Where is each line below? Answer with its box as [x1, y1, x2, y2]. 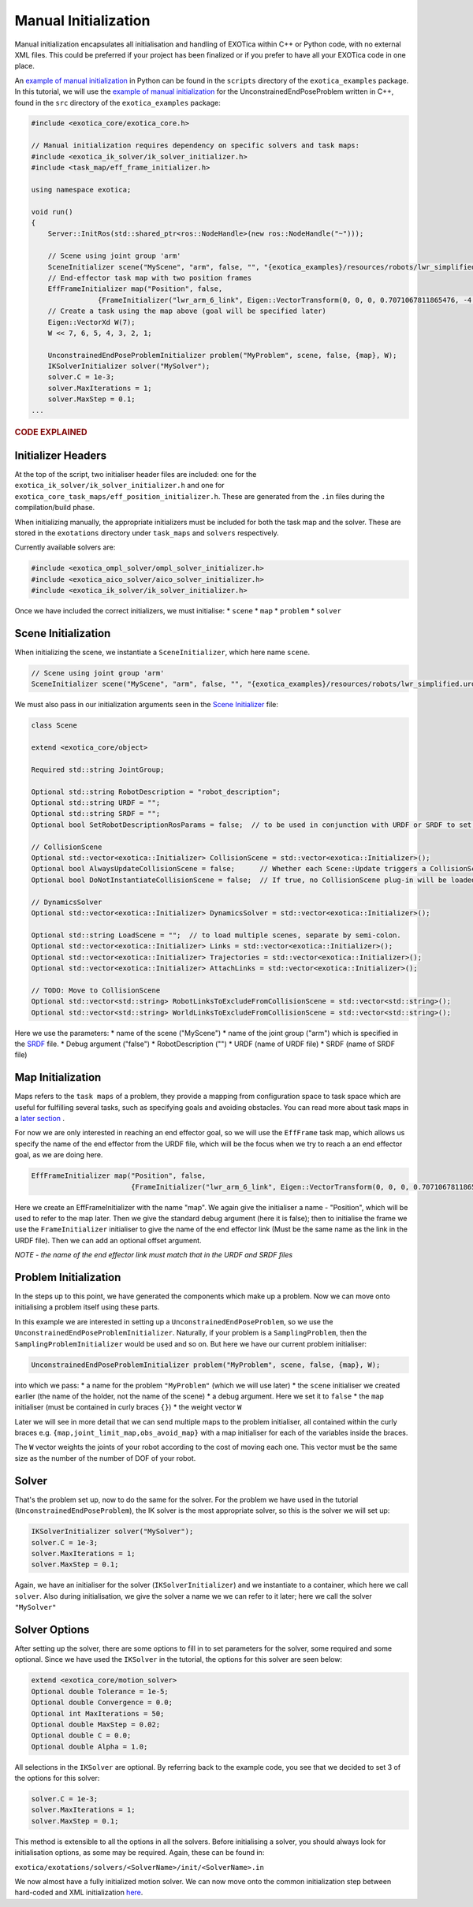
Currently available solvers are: [14, 542, 116, 552]
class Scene [31, 721, 78, 730]
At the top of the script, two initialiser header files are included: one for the [14, 470, 257, 479]
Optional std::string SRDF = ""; [31, 809, 161, 818]
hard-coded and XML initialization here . [14, 1888, 143, 1898]
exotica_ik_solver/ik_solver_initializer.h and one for [14, 481, 225, 490]
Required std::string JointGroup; [31, 765, 165, 774]
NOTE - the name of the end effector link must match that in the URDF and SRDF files [14, 1250, 293, 1260]
